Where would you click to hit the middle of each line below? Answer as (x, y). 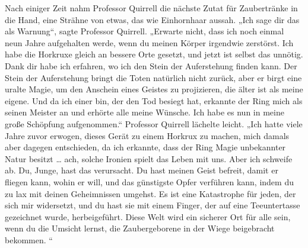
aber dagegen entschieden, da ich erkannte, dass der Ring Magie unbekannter (145, 147)
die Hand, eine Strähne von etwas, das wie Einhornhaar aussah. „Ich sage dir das (152, 19)
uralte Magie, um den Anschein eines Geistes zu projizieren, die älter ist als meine (154, 89)
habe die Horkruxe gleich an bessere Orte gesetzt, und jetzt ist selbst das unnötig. (154, 54)
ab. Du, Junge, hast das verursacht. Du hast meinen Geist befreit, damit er (142, 170)
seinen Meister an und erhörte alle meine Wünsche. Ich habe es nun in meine (145, 112)
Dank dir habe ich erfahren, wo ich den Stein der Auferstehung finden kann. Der (151, 65)
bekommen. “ (29, 239)
